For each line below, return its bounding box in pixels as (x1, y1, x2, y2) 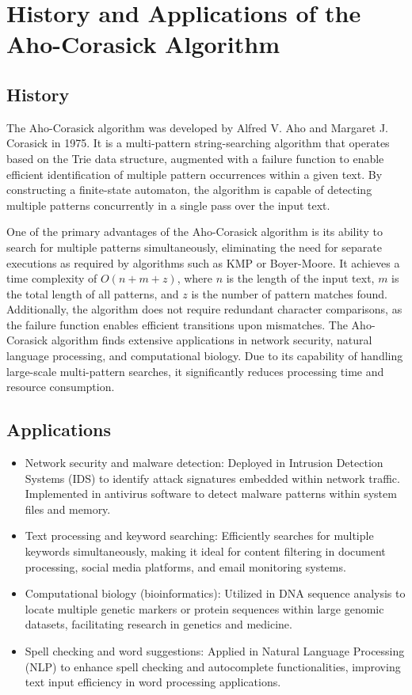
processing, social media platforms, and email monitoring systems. (25, 558, 346, 575)
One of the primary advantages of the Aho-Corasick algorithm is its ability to (6, 223, 383, 240)
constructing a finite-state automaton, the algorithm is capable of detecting (6, 181, 372, 198)
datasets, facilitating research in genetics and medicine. (25, 616, 292, 632)
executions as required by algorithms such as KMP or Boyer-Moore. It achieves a (6, 254, 400, 271)
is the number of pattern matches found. (191, 285, 387, 302)
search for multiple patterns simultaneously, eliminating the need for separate (6, 238, 382, 255)
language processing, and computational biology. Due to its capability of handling (6, 347, 403, 364)
